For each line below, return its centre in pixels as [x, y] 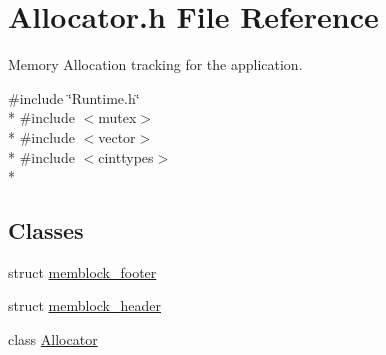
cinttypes [126, 156]
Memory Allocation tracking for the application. [155, 64]
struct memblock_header [84, 305]
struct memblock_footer [82, 271]
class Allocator [53, 339]
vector [117, 136]
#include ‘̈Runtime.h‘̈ [74, 97]
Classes [46, 230]
